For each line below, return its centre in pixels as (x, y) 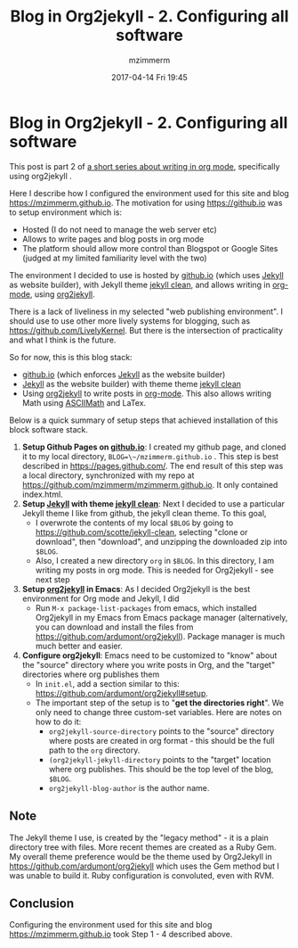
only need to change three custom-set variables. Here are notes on (158, 712)
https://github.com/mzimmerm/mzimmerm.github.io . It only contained (150, 484)
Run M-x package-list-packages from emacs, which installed (146, 607)
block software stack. (49, 429)
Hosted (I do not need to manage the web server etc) (120, 229)
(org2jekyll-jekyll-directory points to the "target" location (160, 759)
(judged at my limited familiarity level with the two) (114, 258)
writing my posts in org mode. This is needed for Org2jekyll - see (154, 570)
